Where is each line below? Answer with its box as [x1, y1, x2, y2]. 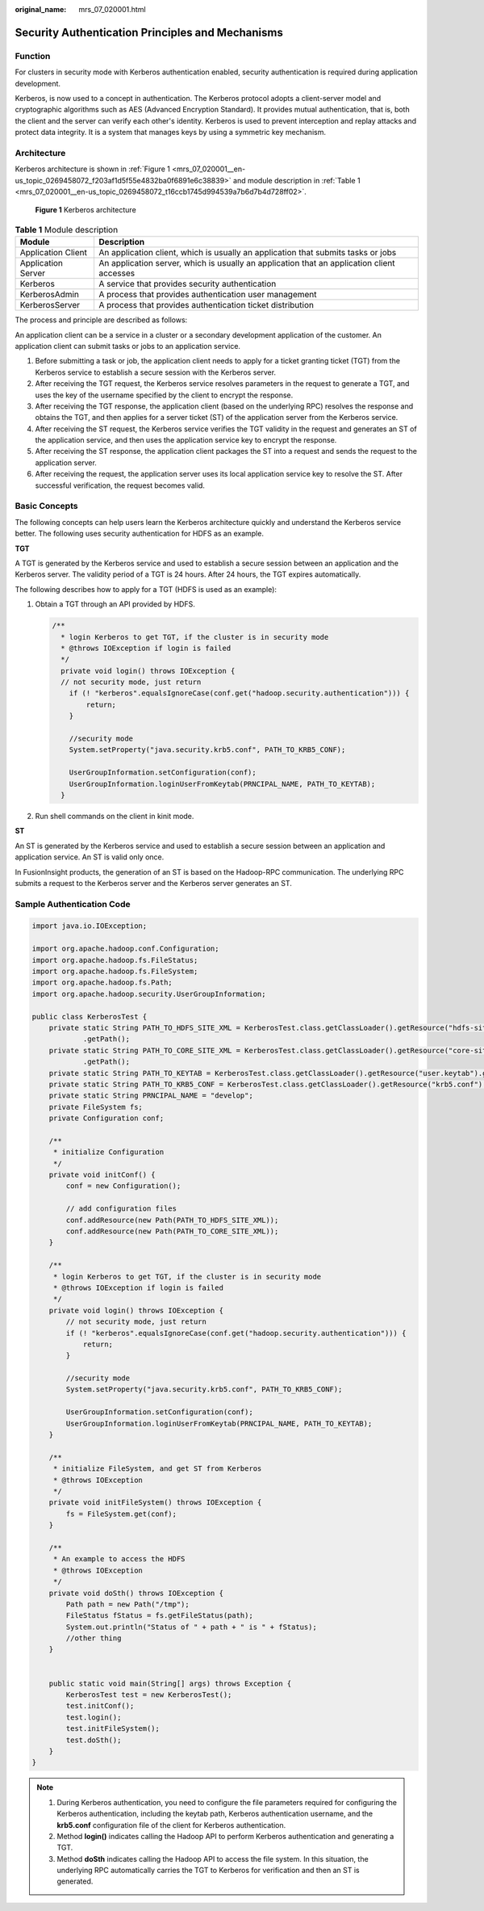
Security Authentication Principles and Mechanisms [15, 25, 284, 40]
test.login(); [65, 1712, 122, 1722]
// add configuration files [65, 1204, 177, 1213]
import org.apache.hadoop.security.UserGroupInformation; [31, 989, 266, 998]
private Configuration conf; [48, 1114, 165, 1123]
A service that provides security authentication [98, 279, 277, 290]
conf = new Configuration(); [65, 1182, 181, 1191]
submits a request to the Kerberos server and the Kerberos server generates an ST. [15, 878, 292, 888]
